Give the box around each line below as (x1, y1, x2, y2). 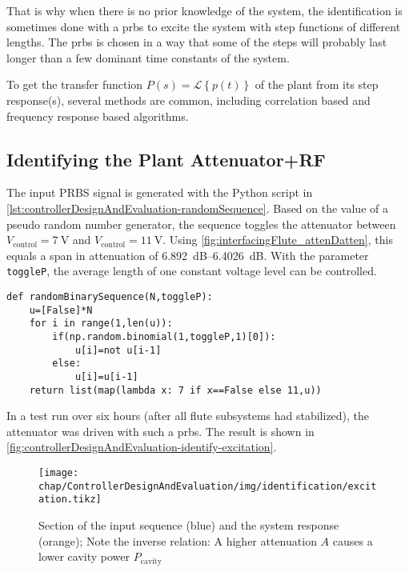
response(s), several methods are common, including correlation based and (6, 91, 371, 108)
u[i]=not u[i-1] (74, 344, 162, 356)
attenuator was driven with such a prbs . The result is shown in (6, 422, 315, 439)
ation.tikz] (38, 494, 102, 506)
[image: (38, 467, 79, 479)
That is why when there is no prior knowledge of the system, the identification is (6, 2, 403, 18)
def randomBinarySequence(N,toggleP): (6, 290, 213, 302)
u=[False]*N (29, 304, 93, 316)
